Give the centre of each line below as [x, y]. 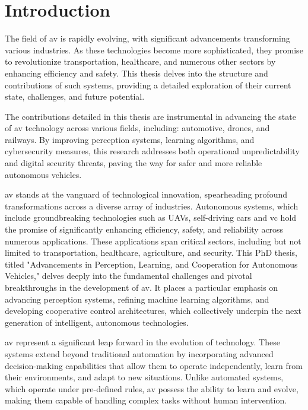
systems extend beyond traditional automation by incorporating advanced [139, 353]
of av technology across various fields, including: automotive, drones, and [137, 128]
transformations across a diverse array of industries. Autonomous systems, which [152, 206]
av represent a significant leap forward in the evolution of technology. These [142, 342]
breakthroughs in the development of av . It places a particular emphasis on [142, 287]
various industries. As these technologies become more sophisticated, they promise [154, 50]
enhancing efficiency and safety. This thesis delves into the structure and [136, 73]
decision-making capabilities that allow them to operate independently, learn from [154, 365]
